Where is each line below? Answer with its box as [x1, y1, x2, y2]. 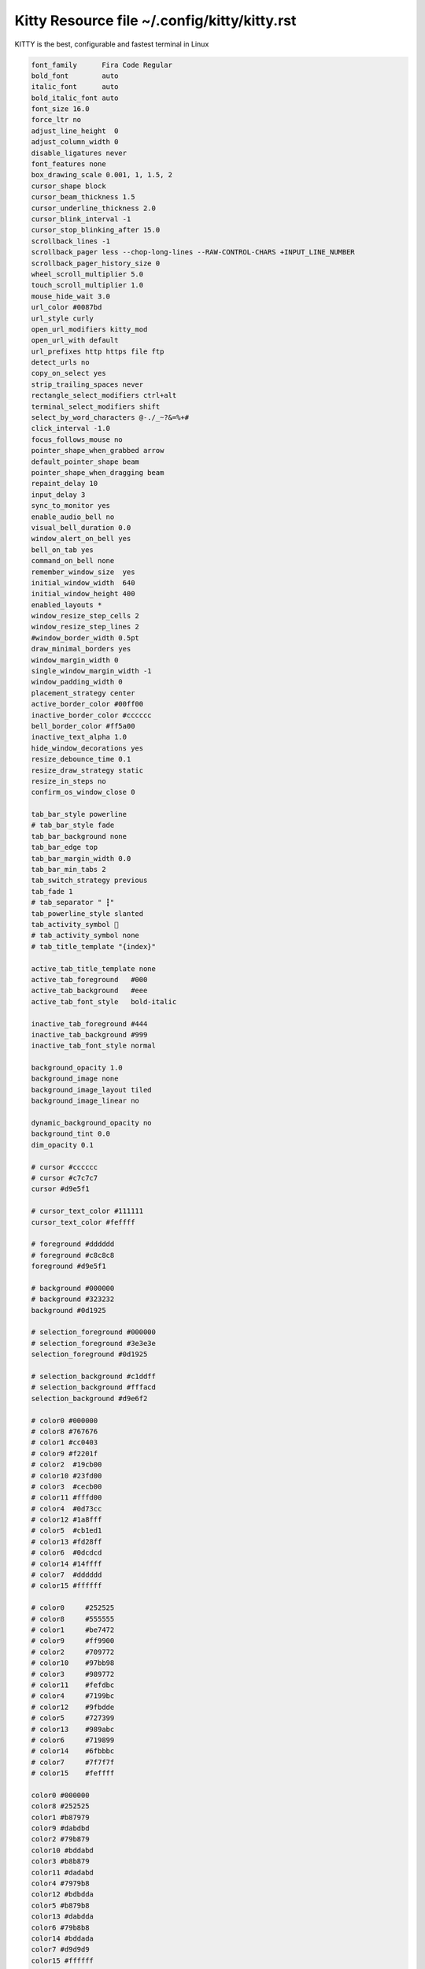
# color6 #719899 [31, 1735, 115, 1745]
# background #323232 [31, 1295, 115, 1303]
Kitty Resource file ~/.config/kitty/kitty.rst [14, 12, 297, 29]
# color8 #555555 [31, 1615, 115, 1623]
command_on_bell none [31, 556, 115, 565]
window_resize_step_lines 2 [31, 622, 139, 632]
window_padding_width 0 [31, 677, 124, 687]
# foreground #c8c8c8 [31, 1251, 115, 1259]
